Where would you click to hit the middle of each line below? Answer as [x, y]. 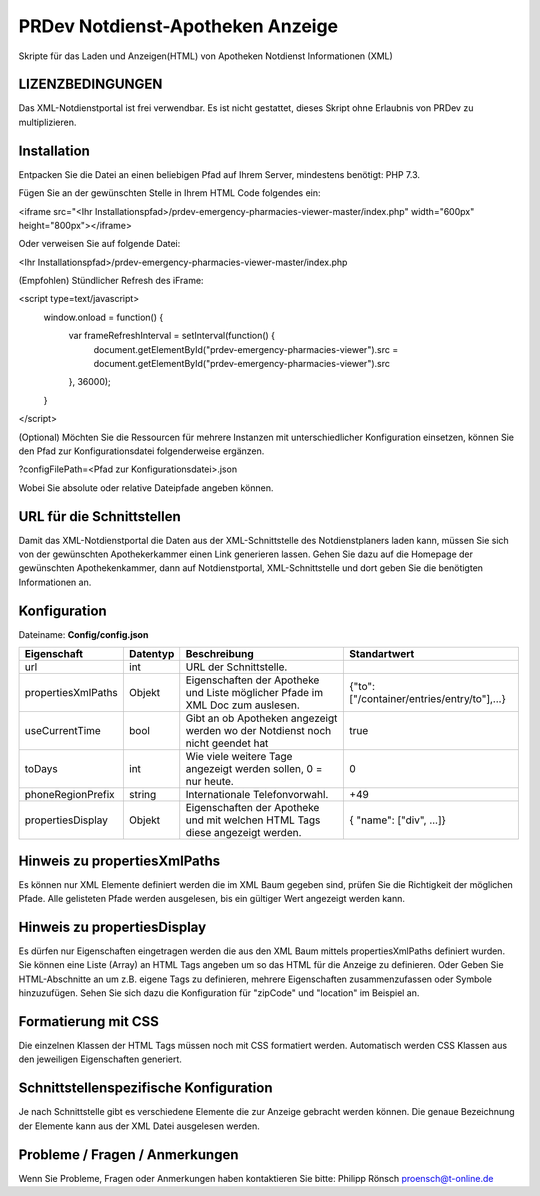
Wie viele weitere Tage [239, 757]
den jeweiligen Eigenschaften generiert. [100, 1059]
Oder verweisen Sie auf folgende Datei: [99, 244]
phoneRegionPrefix [69, 795]
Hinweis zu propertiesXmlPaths [119, 860]
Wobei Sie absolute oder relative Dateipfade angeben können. [146, 487]
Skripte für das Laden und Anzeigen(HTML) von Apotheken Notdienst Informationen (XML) [206, 56]
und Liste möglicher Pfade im [254, 693]
